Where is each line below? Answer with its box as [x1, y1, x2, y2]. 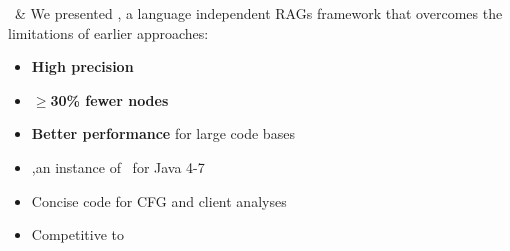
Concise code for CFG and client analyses [31, 190, 287, 211]
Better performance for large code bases [31, 123, 295, 144]
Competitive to [31, 224, 124, 245]
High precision [31, 56, 134, 77]
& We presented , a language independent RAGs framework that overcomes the [14, 3, 503, 23]
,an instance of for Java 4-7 [31, 156, 205, 177]
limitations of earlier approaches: [8, 22, 209, 43]
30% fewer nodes [50, 89, 169, 110]
